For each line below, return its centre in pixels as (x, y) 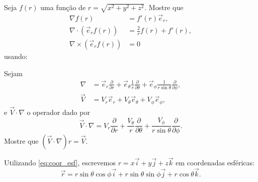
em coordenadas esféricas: (215, 163)
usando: (16, 56)
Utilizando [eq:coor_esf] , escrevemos (60, 163)
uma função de (63, 7)
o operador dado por (58, 112)
